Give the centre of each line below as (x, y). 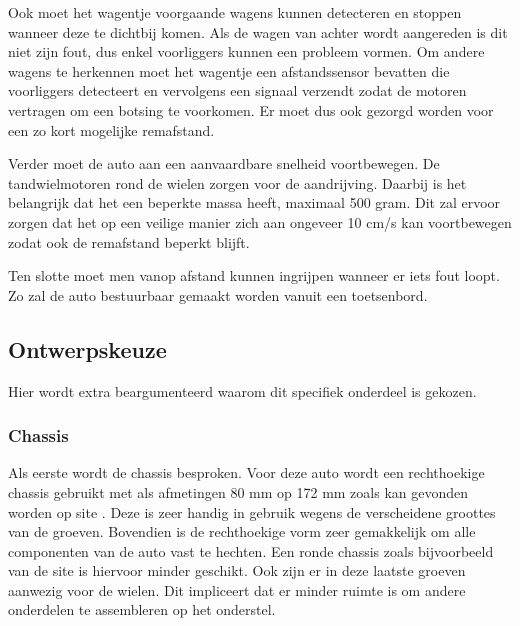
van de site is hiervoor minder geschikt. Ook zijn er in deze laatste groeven (237, 570)
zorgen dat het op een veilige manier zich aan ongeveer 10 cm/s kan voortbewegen (260, 221)
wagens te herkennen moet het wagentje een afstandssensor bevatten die (229, 70)
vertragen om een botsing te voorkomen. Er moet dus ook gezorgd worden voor (251, 109)
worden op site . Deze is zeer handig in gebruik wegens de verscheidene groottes (252, 511)
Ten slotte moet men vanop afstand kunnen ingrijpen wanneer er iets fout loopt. (254, 275)
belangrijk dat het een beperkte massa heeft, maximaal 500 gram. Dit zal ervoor (254, 202)
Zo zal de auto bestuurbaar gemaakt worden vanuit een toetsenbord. (218, 294)
